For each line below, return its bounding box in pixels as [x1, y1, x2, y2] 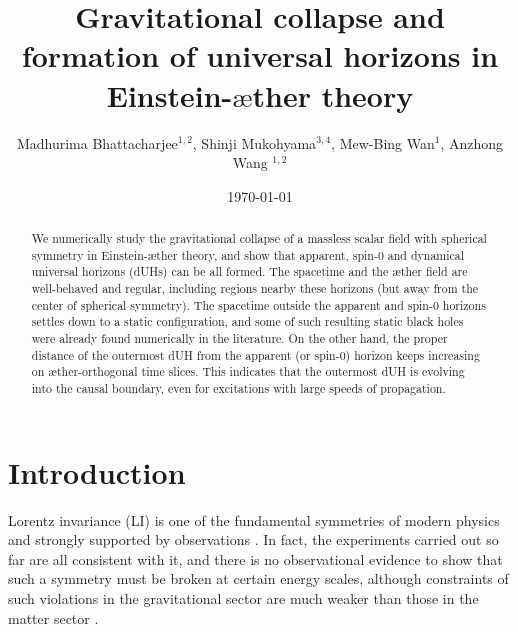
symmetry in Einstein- [31, 246, 148, 263]
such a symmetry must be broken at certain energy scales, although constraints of [8, 568, 509, 589]
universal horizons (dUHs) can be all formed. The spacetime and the [31, 263, 389, 280]
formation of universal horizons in [21, 35, 499, 76]
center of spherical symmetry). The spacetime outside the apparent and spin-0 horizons [31, 296, 486, 313]
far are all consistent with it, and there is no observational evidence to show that [8, 548, 503, 569]
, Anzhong [440, 132, 504, 153]
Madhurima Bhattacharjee [16, 132, 178, 153]
